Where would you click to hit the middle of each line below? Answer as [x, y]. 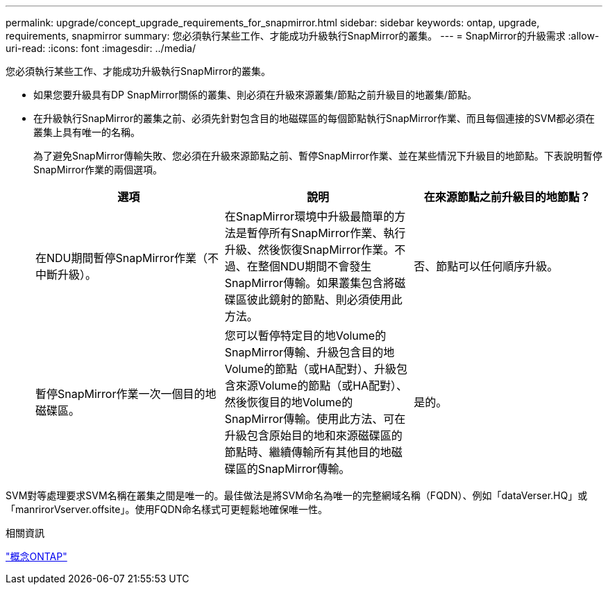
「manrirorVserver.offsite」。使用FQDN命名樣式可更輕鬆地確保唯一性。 [167, 509]
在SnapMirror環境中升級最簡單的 [310, 216]
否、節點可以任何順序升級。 [486, 266]
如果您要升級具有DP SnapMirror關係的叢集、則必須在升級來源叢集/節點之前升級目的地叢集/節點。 [255, 95]
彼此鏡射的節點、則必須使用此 [324, 300]
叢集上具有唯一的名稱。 [87, 132]
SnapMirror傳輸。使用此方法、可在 [315, 419]
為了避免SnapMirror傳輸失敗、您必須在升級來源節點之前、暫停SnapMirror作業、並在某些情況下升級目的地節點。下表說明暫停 [318, 156]
